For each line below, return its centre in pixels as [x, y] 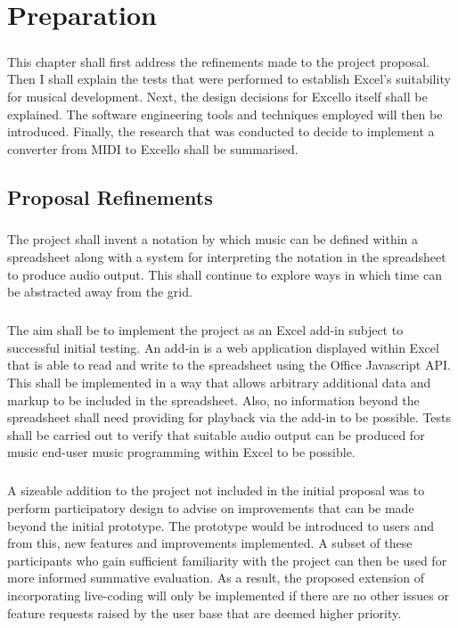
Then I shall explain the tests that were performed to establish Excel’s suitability [229, 79]
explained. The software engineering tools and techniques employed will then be [225, 114]
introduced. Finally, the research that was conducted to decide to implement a [221, 131]
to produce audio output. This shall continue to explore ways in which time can [225, 274]
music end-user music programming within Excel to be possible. [181, 452]
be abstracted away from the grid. [100, 292]
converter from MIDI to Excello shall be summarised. [153, 148]
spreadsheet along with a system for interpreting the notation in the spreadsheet [227, 257]
